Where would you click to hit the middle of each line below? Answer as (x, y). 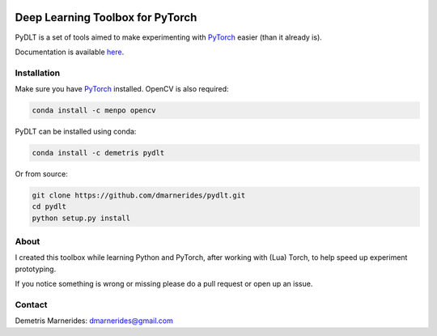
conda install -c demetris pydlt (98, 153)
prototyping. (36, 269)
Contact (31, 305)
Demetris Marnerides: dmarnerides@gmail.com (94, 321)
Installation (38, 73)
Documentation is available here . (70, 52)
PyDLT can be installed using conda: (76, 132)
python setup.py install (81, 218)
